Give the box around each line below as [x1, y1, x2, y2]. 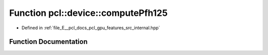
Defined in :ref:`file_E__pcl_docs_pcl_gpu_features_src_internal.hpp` [21, 25, 160, 31]
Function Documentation [9, 38, 88, 46]
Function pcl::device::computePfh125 [9, 7, 168, 18]
